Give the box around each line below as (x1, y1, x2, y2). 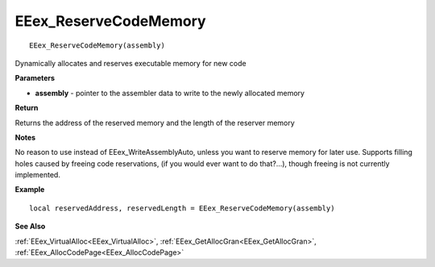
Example (14, 185, 45, 194)
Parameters (14, 73, 56, 83)
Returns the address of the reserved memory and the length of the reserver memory (14, 118, 296, 127)
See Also (14, 222, 46, 232)
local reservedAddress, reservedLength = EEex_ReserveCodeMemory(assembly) (29, 203, 335, 213)
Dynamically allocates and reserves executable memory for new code (14, 58, 246, 68)
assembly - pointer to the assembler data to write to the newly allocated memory (35, 88, 305, 98)
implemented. (14, 170, 60, 180)
